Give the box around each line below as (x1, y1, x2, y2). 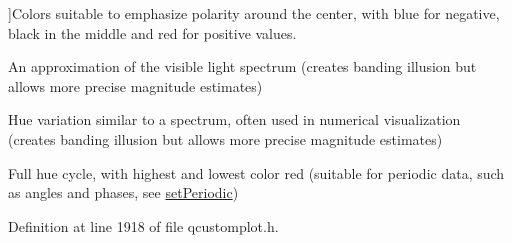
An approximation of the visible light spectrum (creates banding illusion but (8, 56, 477, 77)
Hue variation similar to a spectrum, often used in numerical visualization (8, 109, 461, 130)
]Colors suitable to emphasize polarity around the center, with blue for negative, (8, 3, 500, 23)
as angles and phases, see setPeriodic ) (8, 182, 239, 203)
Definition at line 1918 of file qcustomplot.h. (8, 215, 279, 236)
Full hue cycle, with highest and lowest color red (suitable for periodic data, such (8, 162, 505, 183)
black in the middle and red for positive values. (8, 22, 297, 43)
